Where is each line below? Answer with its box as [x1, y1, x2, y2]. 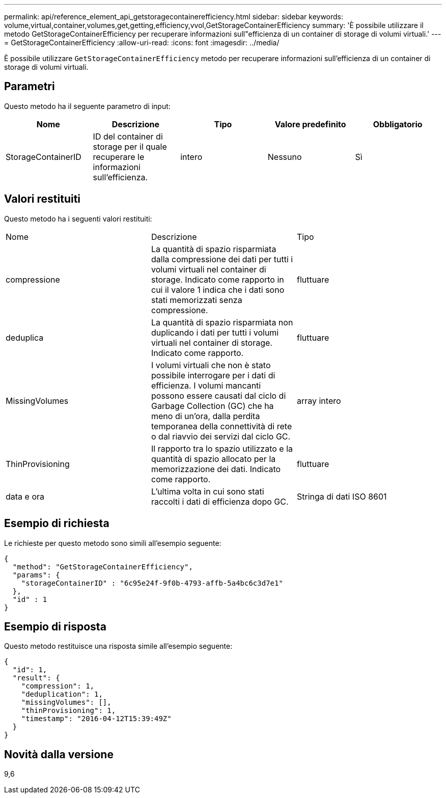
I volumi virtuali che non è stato [151, 360, 271, 370]
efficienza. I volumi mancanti [151, 380, 261, 391]
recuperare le [93, 151, 145, 162]
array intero [296, 395, 341, 406]
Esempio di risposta [4, 620, 106, 633]
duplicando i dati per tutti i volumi [151, 327, 279, 338]
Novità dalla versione [4, 748, 114, 761]
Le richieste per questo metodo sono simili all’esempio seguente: [4, 538, 221, 547]
